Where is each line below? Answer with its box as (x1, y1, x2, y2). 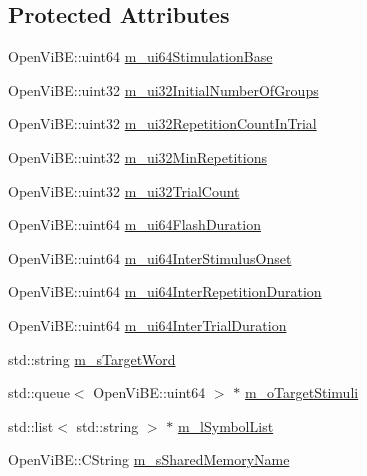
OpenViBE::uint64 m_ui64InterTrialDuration (8, 314, 287, 335)
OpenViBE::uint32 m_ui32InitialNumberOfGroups (8, 79, 319, 100)
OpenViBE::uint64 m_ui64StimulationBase (8, 46, 273, 67)
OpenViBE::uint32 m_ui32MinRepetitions (8, 146, 267, 167)
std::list (8, 415, 54, 436)
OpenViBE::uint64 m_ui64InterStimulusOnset (8, 247, 292, 268)
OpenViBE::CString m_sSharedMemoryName (8, 449, 290, 470)
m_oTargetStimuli (244, 382, 359, 403)
